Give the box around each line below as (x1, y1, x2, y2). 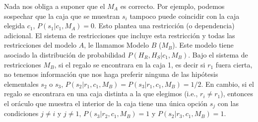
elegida (4, 20, 25, 31)
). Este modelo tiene (172, 40, 234, 50)
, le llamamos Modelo (84, 40, 149, 50)
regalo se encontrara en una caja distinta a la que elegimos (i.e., (4, 88, 198, 99)
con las (217, 98, 239, 108)
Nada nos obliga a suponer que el (4, 1, 105, 11)
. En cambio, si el (201, 78, 254, 89)
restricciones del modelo (4, 40, 77, 50)
